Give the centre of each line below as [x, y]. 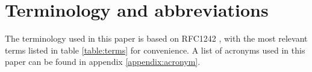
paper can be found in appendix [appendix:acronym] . [103, 62]
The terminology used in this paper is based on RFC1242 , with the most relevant [156, 38]
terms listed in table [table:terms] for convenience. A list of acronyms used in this [155, 50]
